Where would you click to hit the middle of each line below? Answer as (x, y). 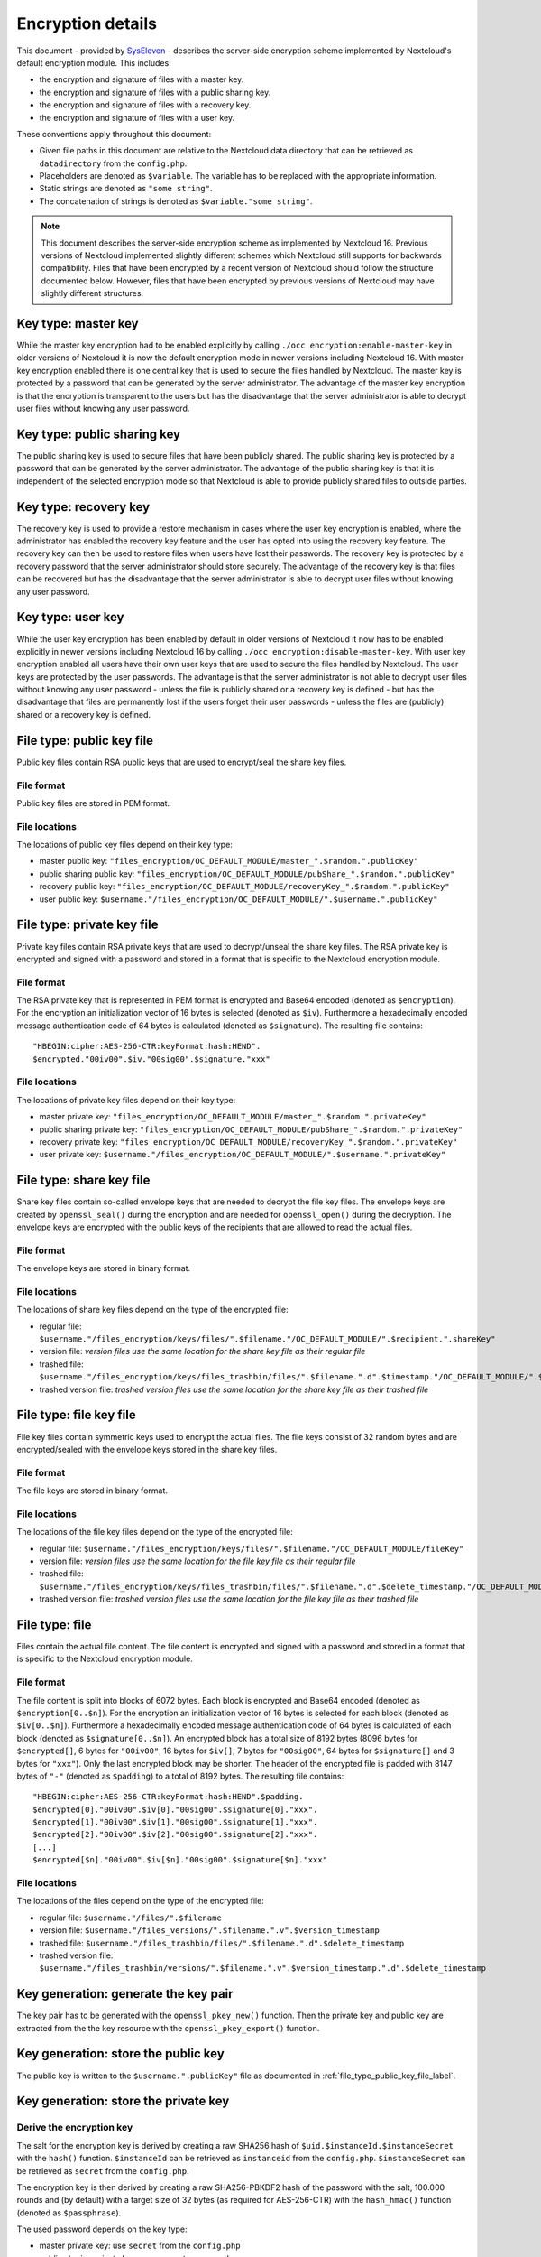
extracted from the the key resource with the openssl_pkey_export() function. (168, 2028)
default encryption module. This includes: (94, 62)
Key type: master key (78, 324)
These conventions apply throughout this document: (114, 134)
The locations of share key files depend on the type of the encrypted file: (152, 1310)
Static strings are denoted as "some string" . (126, 189)
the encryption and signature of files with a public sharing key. (155, 92)
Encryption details (87, 23)
